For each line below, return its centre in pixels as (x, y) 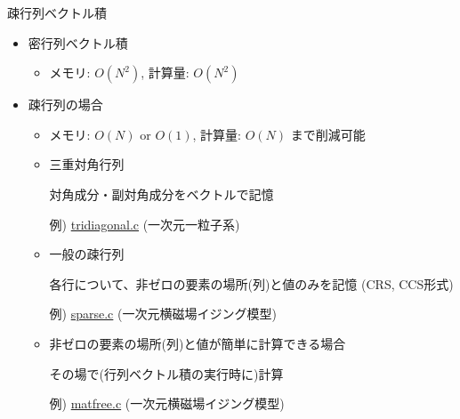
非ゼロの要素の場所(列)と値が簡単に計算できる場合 (198, 343)
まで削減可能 (328, 134)
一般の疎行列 (87, 254)
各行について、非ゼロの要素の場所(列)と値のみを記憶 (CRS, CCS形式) (251, 283)
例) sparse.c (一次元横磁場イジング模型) (163, 314)
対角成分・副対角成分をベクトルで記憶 (161, 193)
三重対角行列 (87, 164)
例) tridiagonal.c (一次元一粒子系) (145, 224)
